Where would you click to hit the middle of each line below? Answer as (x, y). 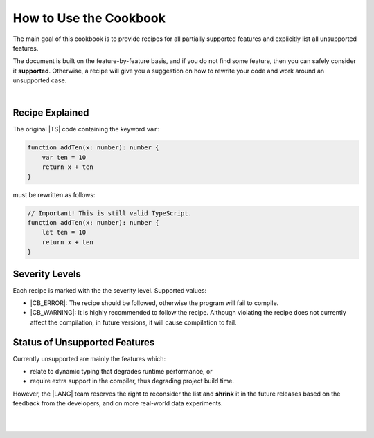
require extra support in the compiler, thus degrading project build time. (132, 381)
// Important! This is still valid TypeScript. (109, 213)
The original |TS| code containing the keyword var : (86, 129)
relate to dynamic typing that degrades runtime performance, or (121, 372)
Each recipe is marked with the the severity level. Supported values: (110, 290)
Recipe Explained (51, 113)
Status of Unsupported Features (84, 342)
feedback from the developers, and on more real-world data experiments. (118, 403)
